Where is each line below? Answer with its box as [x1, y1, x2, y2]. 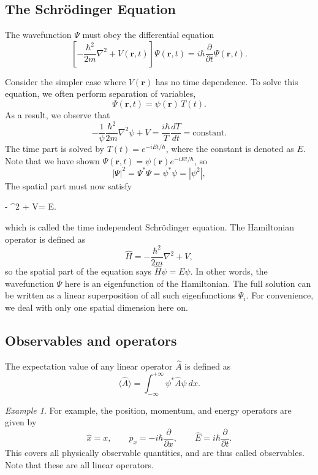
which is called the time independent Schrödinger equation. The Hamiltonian [5, 221, 294, 234]
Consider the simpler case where [5, 75, 126, 88]
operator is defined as [5, 232, 86, 245]
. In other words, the [190, 264, 268, 277]
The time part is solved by [5, 142, 104, 155]
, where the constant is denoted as [165, 142, 294, 155]
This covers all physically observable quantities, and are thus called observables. [5, 446, 305, 458]
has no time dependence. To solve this [155, 75, 298, 88]
